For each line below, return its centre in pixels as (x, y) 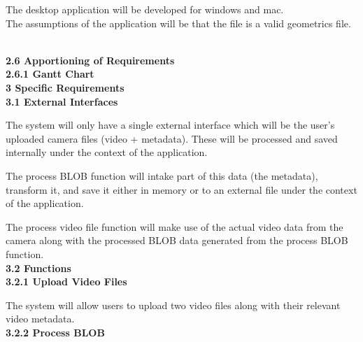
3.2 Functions (38, 268)
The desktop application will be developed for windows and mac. (145, 9)
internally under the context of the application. (107, 152)
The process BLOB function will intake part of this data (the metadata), (162, 175)
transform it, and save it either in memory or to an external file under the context (181, 189)
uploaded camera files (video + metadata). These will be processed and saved (172, 138)
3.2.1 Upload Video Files (66, 282)
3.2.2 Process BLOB (55, 332)
